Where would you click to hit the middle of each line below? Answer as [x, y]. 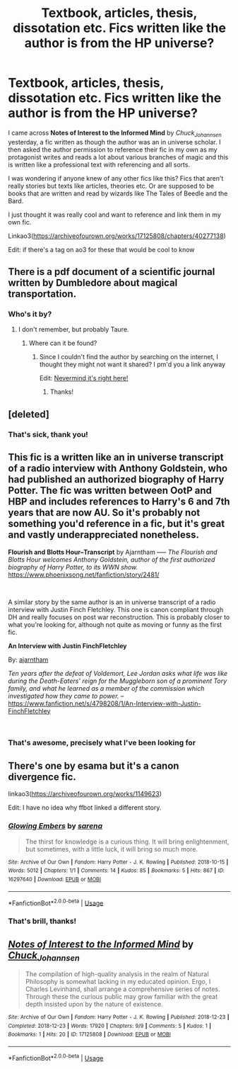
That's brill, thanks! [42, 921]
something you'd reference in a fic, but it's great [117, 524]
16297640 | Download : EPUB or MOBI [55, 879]
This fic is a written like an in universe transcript [116, 457]
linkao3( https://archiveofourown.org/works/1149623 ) [85, 794]
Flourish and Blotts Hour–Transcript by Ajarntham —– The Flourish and [113, 552]
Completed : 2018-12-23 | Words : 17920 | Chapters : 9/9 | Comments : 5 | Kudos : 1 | [109, 1026]
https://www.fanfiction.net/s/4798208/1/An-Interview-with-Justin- [105, 703]
